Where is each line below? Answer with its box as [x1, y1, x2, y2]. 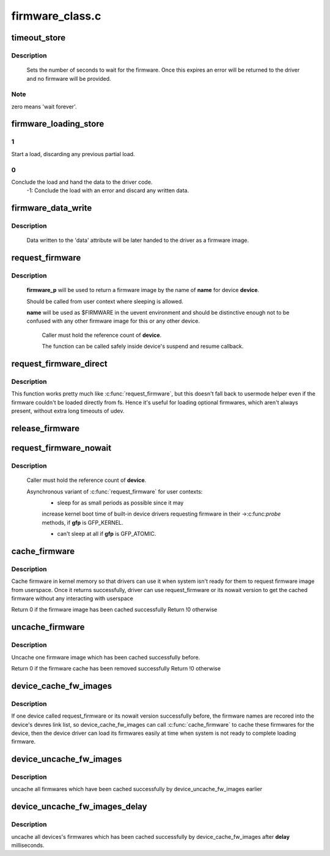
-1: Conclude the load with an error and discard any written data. [26, 187, 189, 194]
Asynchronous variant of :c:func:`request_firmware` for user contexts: [26, 487, 203, 495]
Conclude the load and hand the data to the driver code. [11, 178, 153, 186]
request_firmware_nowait [11, 443, 112, 453]
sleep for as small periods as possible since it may [57, 499, 184, 506]
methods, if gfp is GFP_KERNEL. [42, 519, 123, 526]
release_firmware [11, 423, 80, 434]
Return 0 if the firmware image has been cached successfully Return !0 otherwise [11, 606, 218, 614]
